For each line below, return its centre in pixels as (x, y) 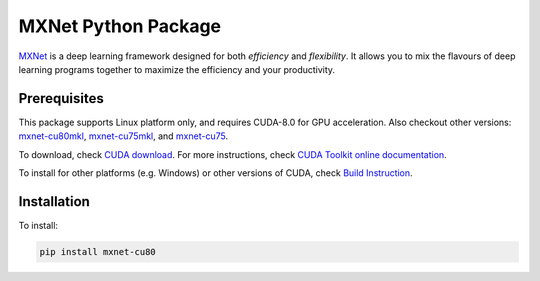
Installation (54, 201)
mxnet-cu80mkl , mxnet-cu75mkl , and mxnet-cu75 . (123, 136)
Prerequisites (61, 98)
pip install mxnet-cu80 (98, 251)
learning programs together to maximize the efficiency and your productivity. (176, 69)
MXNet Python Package (120, 26)
